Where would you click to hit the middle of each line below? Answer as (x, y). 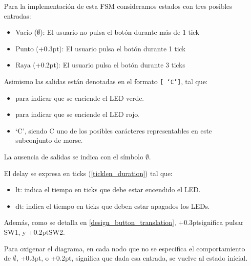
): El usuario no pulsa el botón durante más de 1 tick (120, 32)
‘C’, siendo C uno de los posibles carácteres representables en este (114, 130)
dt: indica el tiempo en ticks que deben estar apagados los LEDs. (113, 206)
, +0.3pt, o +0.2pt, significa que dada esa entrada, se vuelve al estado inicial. (132, 258)
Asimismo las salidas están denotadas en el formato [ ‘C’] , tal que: (106, 81)
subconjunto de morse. (49, 140)
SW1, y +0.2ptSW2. (34, 232)
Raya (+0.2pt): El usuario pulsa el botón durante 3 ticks (100, 65)
